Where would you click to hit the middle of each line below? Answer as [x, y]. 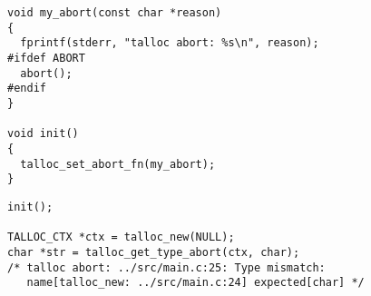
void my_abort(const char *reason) [115, 13]
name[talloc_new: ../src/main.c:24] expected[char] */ [195, 283]
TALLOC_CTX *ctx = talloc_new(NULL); [121, 237]
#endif [27, 89]
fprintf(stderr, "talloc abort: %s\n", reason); [170, 43]
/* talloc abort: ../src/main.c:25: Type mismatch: [166, 267]
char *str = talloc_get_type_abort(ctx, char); [154, 252]
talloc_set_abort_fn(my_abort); [118, 164]
